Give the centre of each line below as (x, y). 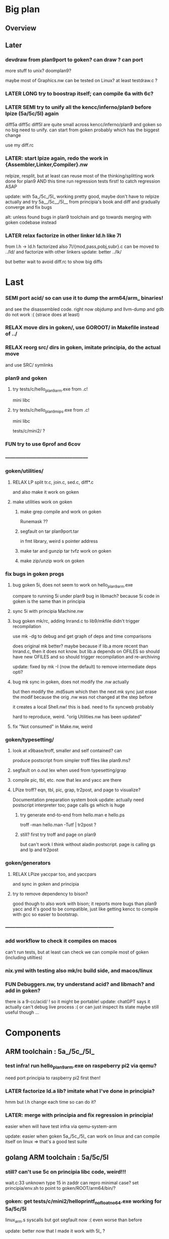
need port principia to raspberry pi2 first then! (53, 1078)
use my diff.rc (19, 145)
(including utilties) (24, 957)
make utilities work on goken (42, 502)
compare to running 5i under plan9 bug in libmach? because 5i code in (86, 596)
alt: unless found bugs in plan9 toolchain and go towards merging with (78, 217)
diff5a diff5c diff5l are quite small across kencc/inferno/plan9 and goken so (83, 125)
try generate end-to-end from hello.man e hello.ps (72, 815)
